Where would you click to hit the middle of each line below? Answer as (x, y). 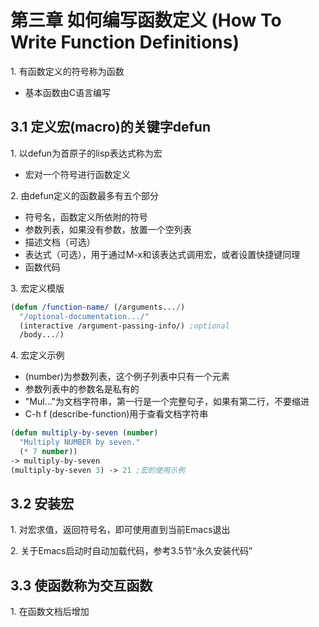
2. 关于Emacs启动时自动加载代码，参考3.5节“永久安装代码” (131, 551)
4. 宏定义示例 (37, 355)
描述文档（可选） (60, 242)
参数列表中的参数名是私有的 (82, 389)
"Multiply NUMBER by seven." (80, 442)
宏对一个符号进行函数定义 (77, 174)
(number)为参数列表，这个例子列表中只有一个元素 (127, 377)
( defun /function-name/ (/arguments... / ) (98, 307)
